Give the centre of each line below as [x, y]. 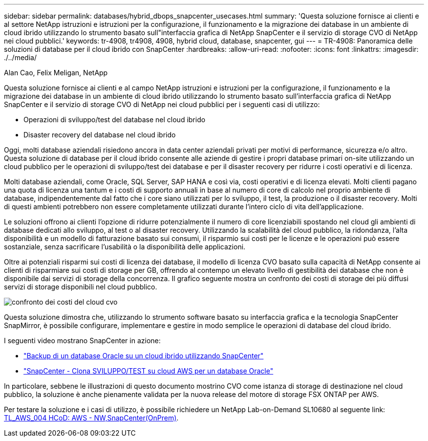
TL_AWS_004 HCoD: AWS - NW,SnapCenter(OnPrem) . [91, 418]
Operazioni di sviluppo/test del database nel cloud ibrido [115, 120]
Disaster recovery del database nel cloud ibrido [100, 135]
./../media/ [20, 57]
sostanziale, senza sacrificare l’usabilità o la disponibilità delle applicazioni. [125, 247]
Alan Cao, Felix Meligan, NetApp [56, 73]
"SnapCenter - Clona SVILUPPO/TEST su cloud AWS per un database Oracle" [149, 371]
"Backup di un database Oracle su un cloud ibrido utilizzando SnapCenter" [144, 356]
